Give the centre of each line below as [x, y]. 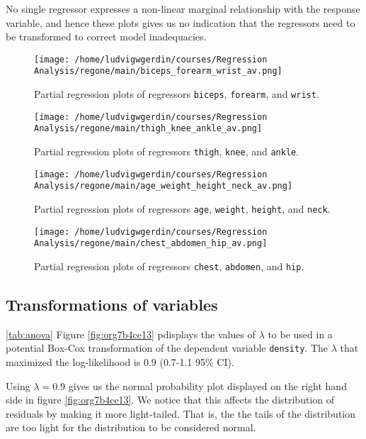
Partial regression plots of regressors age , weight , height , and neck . [182, 209]
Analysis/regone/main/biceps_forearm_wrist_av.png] [158, 71]
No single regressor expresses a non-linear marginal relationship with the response [183, 9]
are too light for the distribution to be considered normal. [131, 427]
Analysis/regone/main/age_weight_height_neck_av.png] [164, 186]
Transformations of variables [112, 305]
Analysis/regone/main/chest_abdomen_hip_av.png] [151, 244]
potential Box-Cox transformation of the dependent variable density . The [167, 348]
